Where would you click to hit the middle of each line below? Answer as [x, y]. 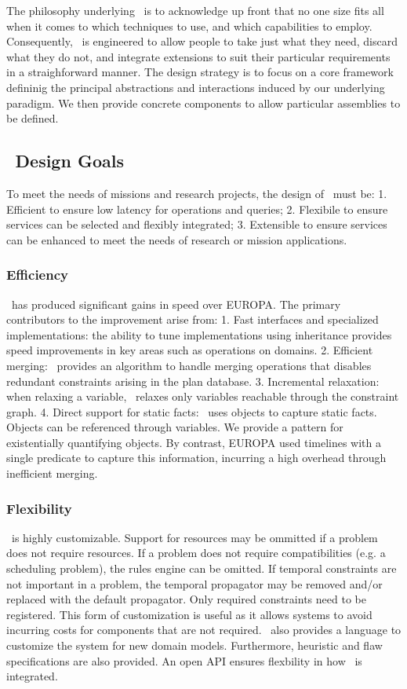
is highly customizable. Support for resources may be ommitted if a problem [194, 537]
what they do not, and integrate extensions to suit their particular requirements [198, 56]
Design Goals [69, 161]
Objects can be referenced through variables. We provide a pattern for [175, 427]
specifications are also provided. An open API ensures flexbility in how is [184, 660]
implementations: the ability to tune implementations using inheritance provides [199, 334]
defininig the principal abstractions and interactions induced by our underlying [196, 87]
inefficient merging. [52, 473]
